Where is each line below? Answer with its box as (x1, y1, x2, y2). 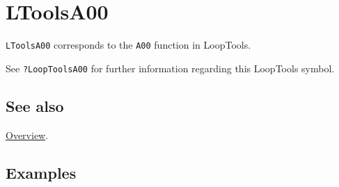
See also (6, 95, 64, 116)
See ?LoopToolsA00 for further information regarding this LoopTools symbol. (6, 60, 335, 75)
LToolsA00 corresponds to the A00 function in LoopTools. (6, 38, 251, 52)
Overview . (6, 127, 49, 142)
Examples (6, 161, 77, 183)
